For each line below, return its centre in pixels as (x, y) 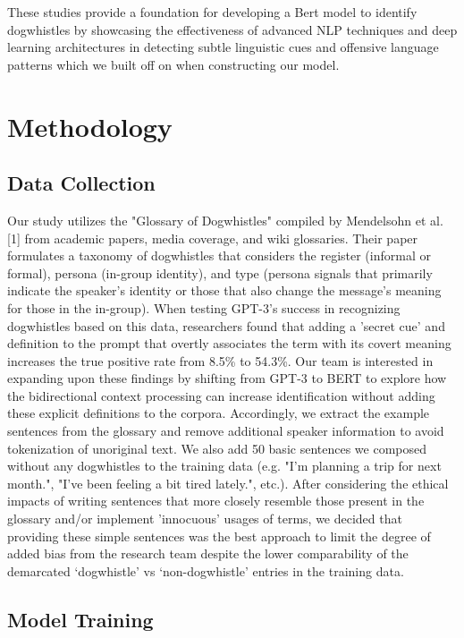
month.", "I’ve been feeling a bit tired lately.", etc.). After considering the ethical (228, 483)
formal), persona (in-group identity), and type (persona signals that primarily (220, 272)
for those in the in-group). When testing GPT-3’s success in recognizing (204, 307)
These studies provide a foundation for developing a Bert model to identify (212, 12)
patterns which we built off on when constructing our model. (173, 64)
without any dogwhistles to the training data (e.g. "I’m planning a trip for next (224, 466)
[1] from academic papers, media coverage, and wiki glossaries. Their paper (213, 238)
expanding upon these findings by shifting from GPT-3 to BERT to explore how (227, 378)
